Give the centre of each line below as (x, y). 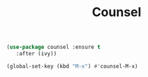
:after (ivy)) (36, 54)
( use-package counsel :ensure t (53, 47)
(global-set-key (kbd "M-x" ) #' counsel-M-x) (72, 66)
